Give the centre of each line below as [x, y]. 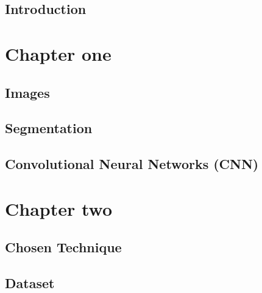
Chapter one [58, 53]
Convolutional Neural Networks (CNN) [132, 164]
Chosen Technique [63, 247]
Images [27, 92]
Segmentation [49, 128]
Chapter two [59, 208]
